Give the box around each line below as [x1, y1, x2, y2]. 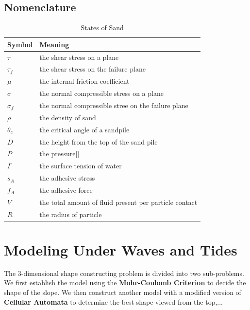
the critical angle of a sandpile [39, 124, 130, 134]
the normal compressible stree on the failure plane [39, 100, 188, 110]
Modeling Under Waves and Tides [4, 239, 237, 259]
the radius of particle [39, 209, 102, 219]
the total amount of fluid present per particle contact [39, 197, 198, 207]
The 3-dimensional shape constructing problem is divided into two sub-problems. [4, 268, 244, 278]
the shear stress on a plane [39, 52, 119, 62]
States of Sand [81, 22, 124, 33]
